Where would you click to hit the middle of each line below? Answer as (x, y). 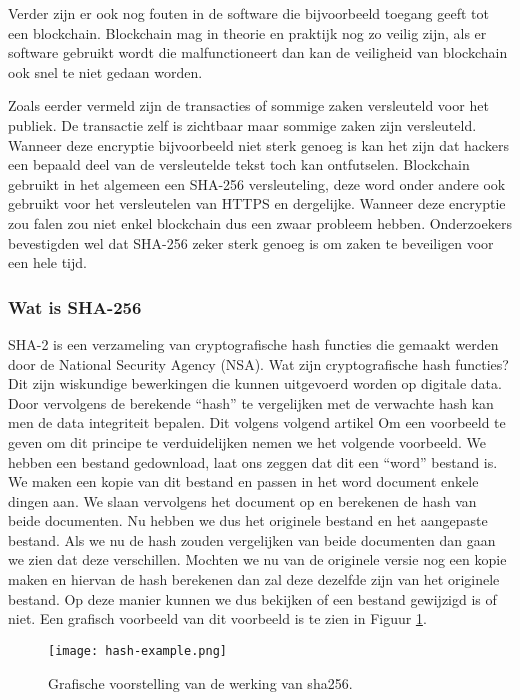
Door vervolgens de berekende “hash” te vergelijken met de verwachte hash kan (251, 402)
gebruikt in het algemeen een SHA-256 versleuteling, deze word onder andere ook (257, 183)
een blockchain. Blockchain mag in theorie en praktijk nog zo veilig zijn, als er (247, 32)
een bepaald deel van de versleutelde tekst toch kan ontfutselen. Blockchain (239, 164)
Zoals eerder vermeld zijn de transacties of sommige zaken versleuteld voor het (248, 105)
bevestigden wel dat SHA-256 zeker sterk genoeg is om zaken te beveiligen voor (251, 242)
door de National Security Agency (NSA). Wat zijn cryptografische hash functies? (258, 363)
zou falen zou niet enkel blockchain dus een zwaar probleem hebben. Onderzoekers (260, 222)
